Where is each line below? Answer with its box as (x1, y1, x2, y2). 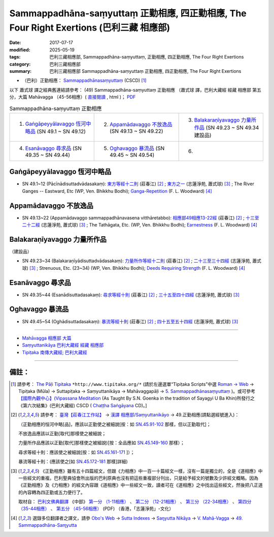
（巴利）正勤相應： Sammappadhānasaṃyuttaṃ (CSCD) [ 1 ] (22, 77, 147, 83)
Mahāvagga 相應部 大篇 (22, 335, 72, 341)
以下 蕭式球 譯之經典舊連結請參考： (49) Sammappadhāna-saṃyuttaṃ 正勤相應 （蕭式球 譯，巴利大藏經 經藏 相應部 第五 (9, 87, 261, 93)
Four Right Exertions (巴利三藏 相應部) (9, 22, 170, 33)
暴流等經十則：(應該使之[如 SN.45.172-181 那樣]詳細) (18, 459, 128, 465)
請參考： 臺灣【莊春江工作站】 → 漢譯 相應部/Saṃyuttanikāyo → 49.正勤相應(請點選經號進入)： (40, 412, 239, 418)
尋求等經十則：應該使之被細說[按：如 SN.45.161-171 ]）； (18, 449, 135, 455)
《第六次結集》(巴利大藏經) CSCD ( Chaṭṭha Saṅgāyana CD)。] (18, 402, 147, 408)
